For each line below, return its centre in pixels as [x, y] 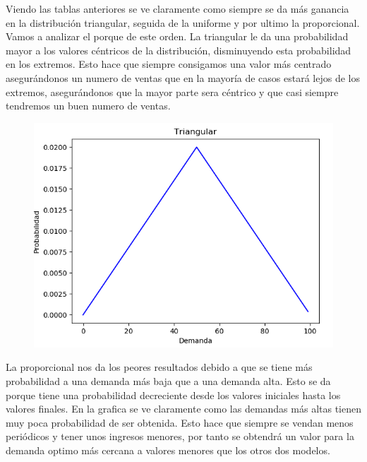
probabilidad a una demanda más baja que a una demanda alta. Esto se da [168, 380]
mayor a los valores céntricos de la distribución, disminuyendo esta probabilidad [179, 50]
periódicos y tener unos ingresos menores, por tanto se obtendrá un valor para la [180, 436]
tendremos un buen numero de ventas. [88, 106]
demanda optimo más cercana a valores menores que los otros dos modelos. [168, 450]
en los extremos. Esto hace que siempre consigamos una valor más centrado [169, 64]
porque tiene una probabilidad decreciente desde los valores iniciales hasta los [173, 395]
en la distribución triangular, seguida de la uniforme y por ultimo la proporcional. [183, 22]
